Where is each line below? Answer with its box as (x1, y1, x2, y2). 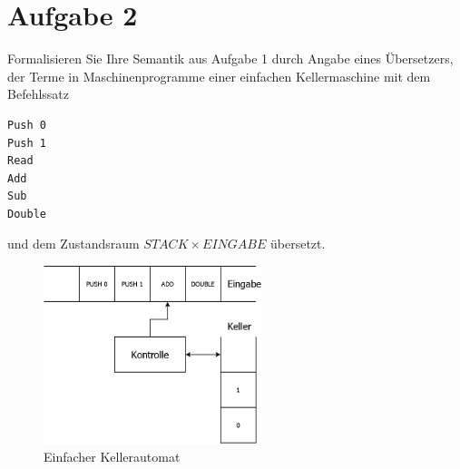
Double (7, 207, 46, 220)
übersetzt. (270, 234, 326, 253)
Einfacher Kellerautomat (44, 446, 181, 465)
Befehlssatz (7, 84, 69, 103)
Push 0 (7, 118, 46, 132)
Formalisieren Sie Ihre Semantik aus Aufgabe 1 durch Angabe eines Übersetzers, (7, 49, 454, 68)
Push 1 (7, 136, 46, 150)
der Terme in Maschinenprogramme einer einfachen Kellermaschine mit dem (7, 66, 431, 85)
